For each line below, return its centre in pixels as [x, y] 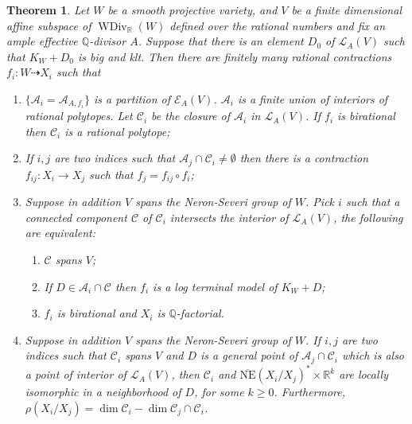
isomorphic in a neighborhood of [103, 392]
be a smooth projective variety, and [192, 10]
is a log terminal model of [215, 286]
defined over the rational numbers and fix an [278, 25]
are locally [363, 374]
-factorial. [200, 313]
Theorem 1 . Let [48, 10]
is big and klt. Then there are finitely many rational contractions [235, 56]
